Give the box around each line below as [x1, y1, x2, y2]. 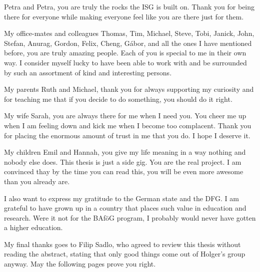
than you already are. [4, 176, 70, 186]
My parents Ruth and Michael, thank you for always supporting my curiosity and [4, 84, 254, 94]
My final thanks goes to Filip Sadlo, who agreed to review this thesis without [4, 239, 241, 249]
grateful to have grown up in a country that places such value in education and [4, 203, 246, 213]
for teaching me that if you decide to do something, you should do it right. [4, 93, 232, 104]
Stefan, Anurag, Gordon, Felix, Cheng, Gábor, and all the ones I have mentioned [4, 37, 252, 48]
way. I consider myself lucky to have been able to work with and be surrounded [4, 57, 247, 67]
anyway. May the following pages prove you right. [4, 259, 156, 269]
